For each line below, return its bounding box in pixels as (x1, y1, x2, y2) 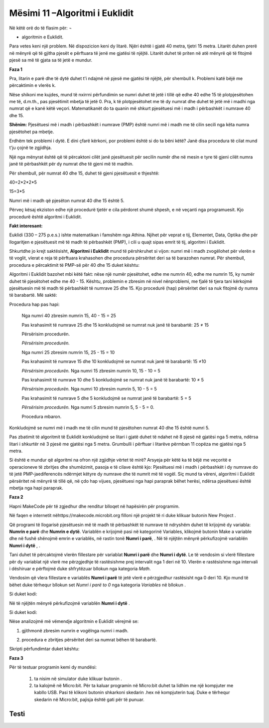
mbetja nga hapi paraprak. (9, 485, 63, 491)
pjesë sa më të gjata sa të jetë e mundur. (9, 57, 93, 63)
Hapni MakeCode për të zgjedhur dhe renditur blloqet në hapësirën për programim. (9, 503, 180, 509)
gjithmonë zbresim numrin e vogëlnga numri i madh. (21, 627, 129, 633)
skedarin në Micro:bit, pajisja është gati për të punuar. (34, 696, 144, 703)
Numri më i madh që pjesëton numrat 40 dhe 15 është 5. (9, 197, 125, 203)
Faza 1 (9, 66, 22, 72)
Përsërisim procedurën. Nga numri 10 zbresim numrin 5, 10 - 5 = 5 (21, 386, 157, 392)
